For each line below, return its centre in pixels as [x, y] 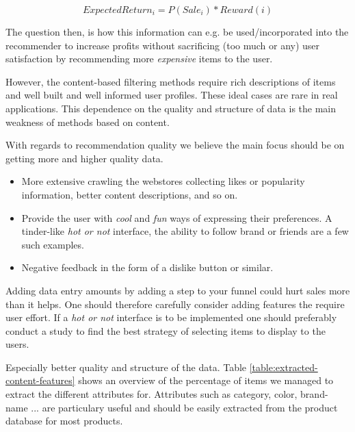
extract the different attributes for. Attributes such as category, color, [152, 394]
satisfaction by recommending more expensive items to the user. [139, 59]
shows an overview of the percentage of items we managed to [206, 380]
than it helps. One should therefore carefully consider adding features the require [175, 304]
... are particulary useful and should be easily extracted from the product [184, 407]
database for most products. [64, 421]
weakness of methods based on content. [88, 122]
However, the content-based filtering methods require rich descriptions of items [171, 81]
